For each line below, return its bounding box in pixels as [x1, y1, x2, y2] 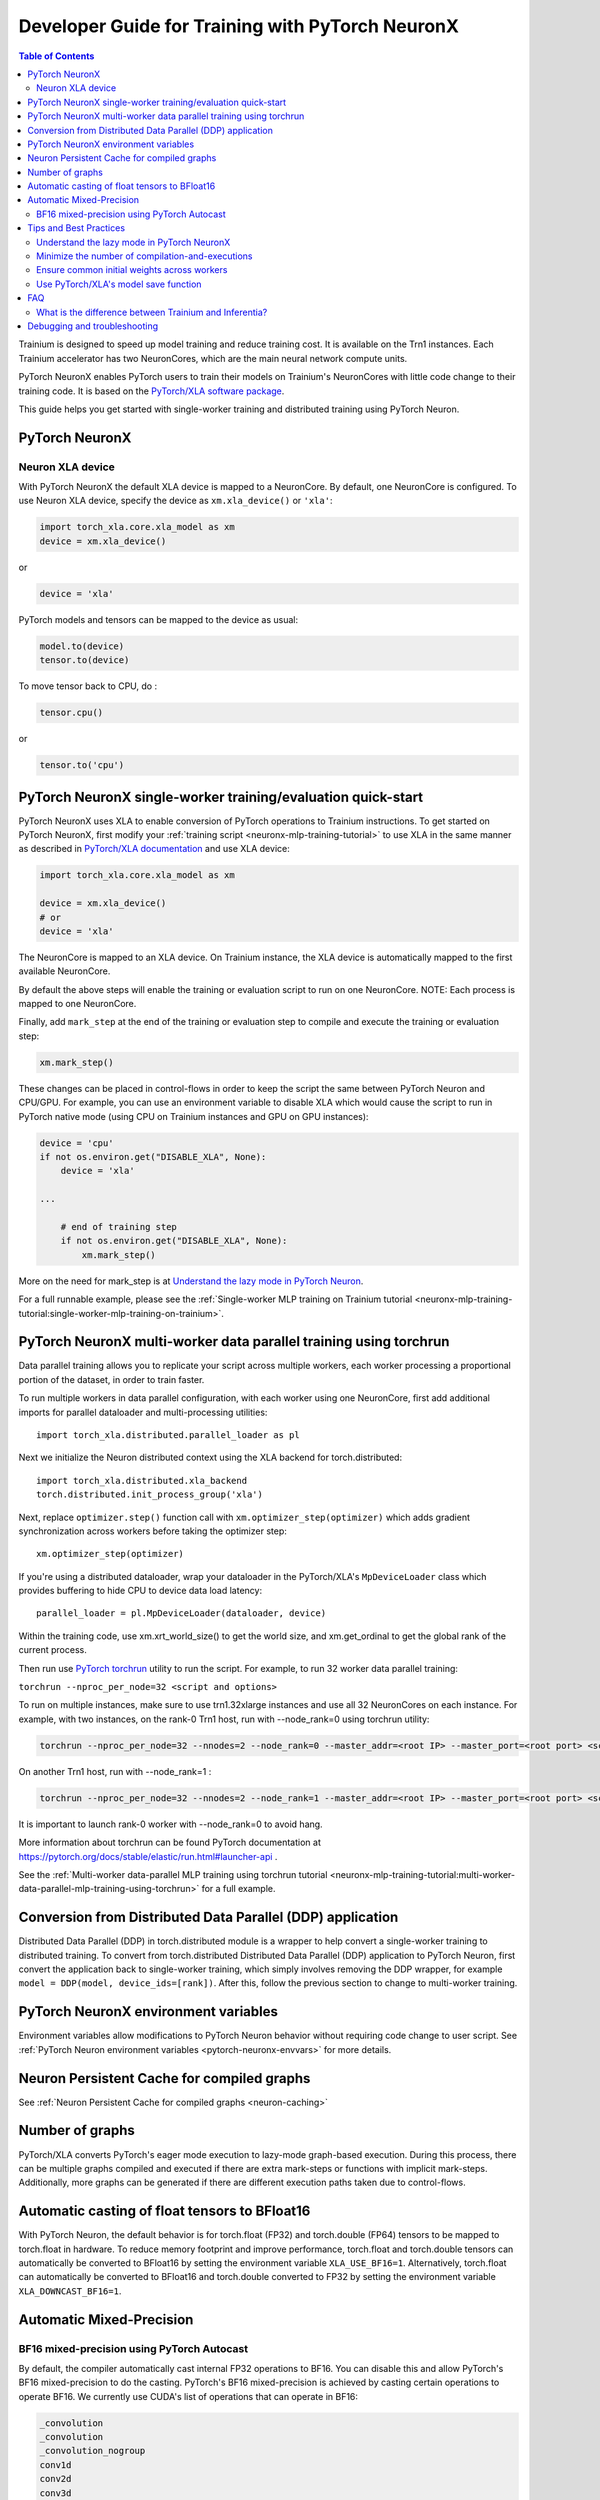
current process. [18, 1644, 87, 1656]
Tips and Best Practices [27, 222, 125, 234]
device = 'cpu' [39, 1137, 114, 1149]
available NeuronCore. [18, 965, 111, 977]
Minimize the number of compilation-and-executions [36, 250, 253, 262]
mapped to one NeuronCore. [18, 998, 137, 1010]
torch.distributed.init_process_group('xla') [36, 1489, 264, 1500]
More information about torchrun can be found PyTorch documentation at [18, 1836, 322, 1849]
